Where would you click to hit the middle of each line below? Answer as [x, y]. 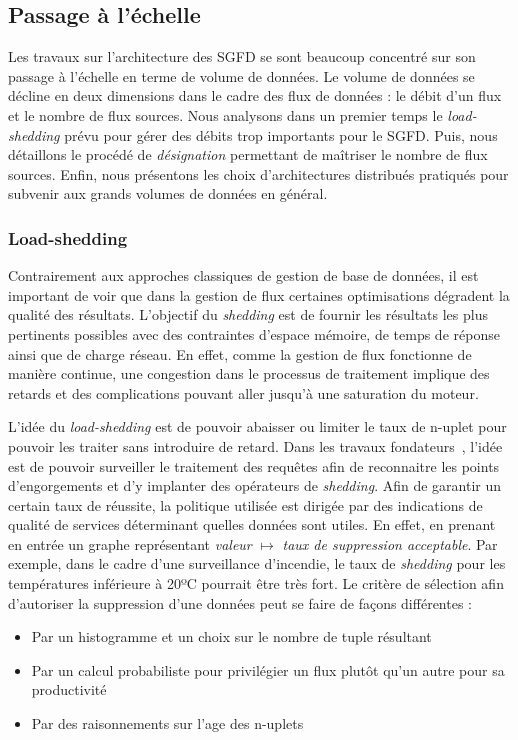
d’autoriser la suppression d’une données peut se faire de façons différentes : [240, 602]
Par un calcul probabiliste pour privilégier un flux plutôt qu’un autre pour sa [268, 669]
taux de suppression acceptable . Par [390, 543]
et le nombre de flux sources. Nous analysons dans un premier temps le [225, 114]
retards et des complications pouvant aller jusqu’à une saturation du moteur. [243, 392]
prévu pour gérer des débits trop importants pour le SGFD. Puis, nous [281, 134]
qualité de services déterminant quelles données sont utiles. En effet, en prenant [252, 524]
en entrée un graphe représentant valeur [130, 543]
